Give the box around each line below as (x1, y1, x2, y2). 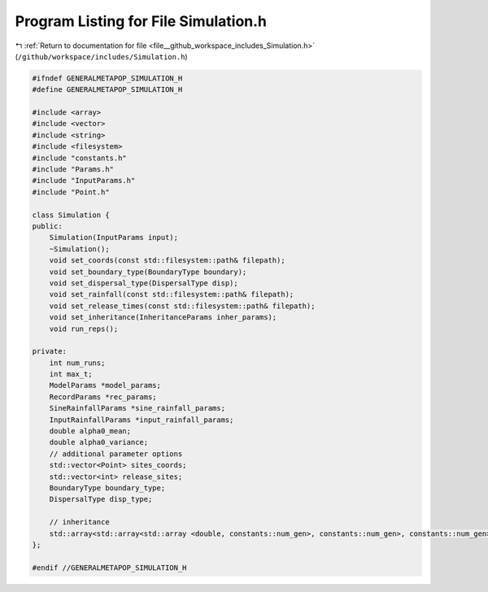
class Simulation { (32, 210, 110, 220)
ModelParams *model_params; (49, 381, 162, 390)
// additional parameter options (49, 449, 183, 459)
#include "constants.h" (32, 153, 128, 163)
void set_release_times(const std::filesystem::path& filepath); (49, 301, 316, 311)
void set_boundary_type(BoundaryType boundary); (49, 267, 247, 276)
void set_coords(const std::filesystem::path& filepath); (49, 256, 285, 265)
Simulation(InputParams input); (49, 233, 179, 242)
